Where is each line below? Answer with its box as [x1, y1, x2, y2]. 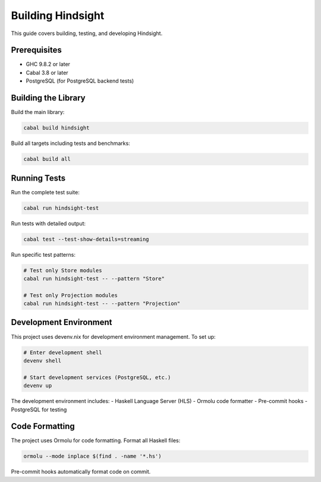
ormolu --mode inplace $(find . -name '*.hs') [23, 453, 162, 460]
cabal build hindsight [23, 125, 90, 131]
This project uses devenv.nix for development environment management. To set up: [11, 333, 216, 340]
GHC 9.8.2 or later [26, 61, 71, 68]
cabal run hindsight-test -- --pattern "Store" [23, 275, 165, 282]
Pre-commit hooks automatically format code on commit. [11, 468, 151, 475]
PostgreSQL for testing [11, 406, 67, 413]
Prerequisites [11, 45, 62, 55]
